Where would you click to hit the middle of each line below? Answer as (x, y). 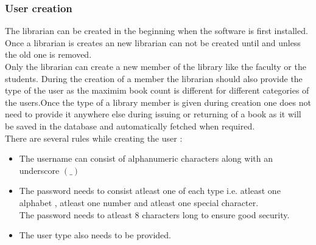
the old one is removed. (48, 54)
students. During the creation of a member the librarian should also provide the (154, 78)
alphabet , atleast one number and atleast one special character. (139, 202)
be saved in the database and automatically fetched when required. (130, 126)
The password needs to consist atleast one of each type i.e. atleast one (150, 191)
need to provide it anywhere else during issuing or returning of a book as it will (153, 114)
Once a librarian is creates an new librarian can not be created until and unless (153, 42)
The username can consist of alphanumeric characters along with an (146, 158)
